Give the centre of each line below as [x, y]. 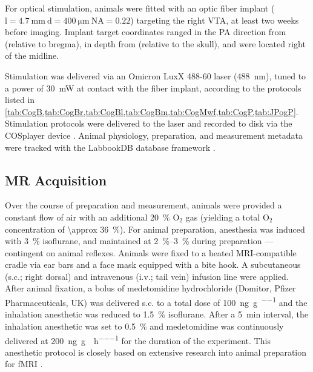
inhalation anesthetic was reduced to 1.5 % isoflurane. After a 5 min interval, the [156, 314]
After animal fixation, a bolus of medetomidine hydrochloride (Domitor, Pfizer [150, 288]
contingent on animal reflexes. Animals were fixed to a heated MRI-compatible [151, 252]
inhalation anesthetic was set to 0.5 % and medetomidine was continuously [144, 326]
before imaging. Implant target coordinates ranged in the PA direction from [146, 32]
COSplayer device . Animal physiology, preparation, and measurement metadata [154, 135]
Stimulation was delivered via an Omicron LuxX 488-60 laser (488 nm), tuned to [156, 75]
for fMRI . [24, 364]
